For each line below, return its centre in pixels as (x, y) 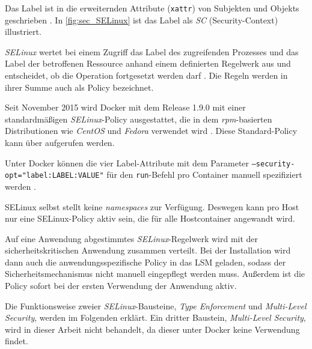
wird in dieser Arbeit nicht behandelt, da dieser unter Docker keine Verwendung (152, 329)
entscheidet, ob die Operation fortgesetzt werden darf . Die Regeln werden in (146, 75)
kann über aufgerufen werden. (60, 142)
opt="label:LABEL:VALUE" (54, 176)
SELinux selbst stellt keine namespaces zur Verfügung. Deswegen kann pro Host (152, 206)
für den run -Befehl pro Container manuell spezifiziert (204, 174)
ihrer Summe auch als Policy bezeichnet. (79, 87)
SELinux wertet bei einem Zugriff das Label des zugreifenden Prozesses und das (152, 51)
